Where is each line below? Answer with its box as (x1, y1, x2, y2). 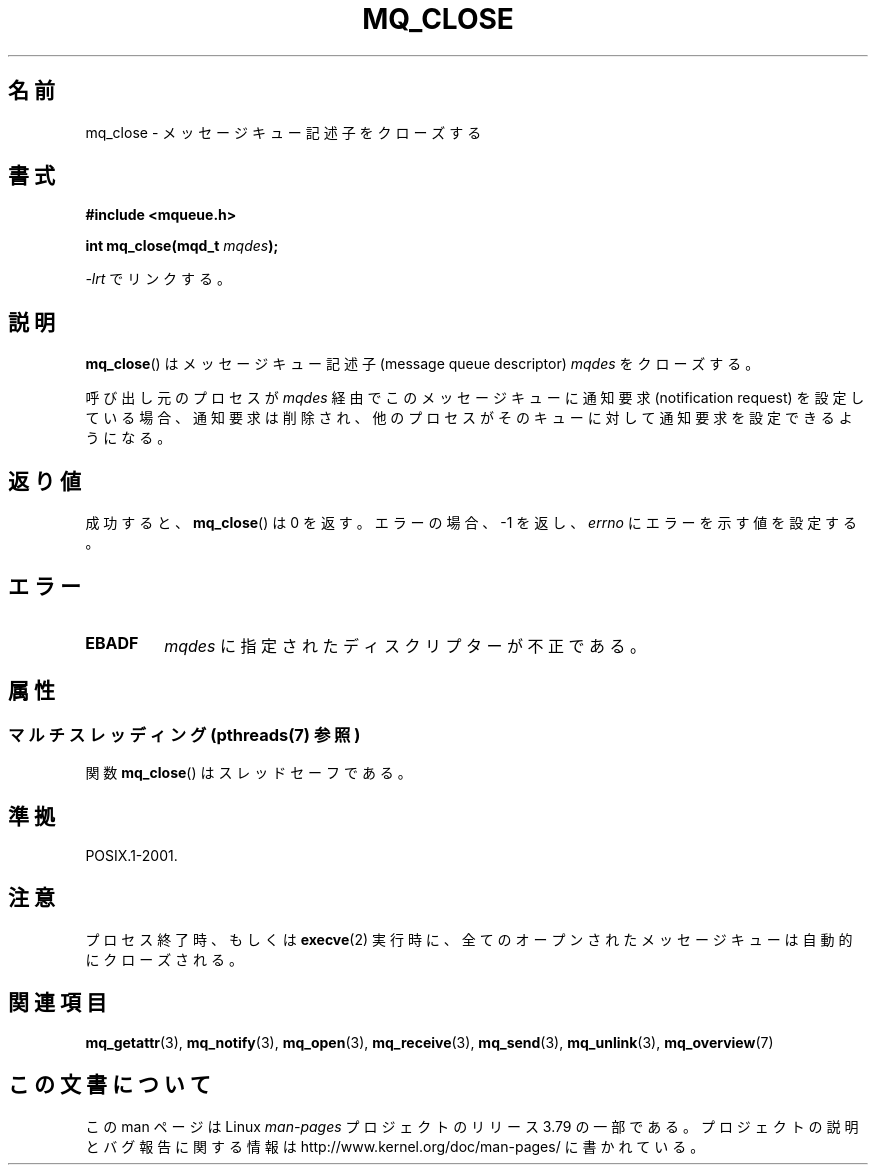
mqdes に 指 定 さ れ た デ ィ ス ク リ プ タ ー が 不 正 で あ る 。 (164, 635, 646, 656)
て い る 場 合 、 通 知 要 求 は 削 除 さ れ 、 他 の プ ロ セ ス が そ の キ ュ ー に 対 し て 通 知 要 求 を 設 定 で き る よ (85, 409, 853, 427)
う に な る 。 (85, 429, 172, 447)
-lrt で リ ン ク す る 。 (85, 270, 231, 288)
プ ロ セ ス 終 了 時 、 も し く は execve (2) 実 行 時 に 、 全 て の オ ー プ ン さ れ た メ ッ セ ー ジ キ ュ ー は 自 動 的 (85, 930, 853, 948)
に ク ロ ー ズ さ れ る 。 (85, 950, 243, 968)
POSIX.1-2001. (85, 847, 178, 865)
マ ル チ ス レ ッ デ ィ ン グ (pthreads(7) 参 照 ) (8, 724, 361, 745)
